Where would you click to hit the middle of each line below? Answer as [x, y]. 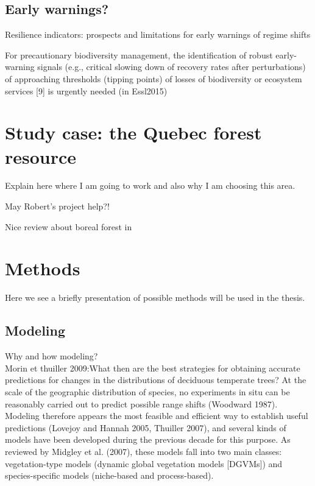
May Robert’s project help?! [57, 206]
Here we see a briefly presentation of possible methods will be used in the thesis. [155, 298]
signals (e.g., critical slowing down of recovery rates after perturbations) [172, 67]
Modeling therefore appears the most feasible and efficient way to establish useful [157, 416]
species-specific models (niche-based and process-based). [109, 475]
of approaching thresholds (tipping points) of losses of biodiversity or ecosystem [154, 78]
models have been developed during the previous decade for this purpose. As [148, 439]
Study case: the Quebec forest [133, 132]
